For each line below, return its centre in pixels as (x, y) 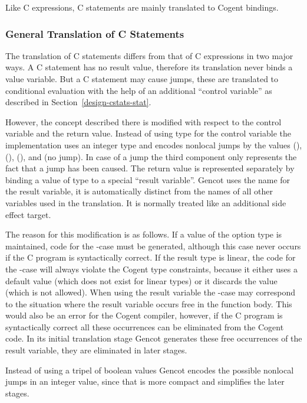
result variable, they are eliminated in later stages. (96, 350)
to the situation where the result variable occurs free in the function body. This (149, 303)
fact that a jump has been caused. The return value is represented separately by (150, 168)
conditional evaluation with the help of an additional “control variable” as (139, 90)
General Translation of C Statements (95, 33)
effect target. (28, 214)
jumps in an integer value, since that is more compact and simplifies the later (145, 381)
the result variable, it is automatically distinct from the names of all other (139, 191)
